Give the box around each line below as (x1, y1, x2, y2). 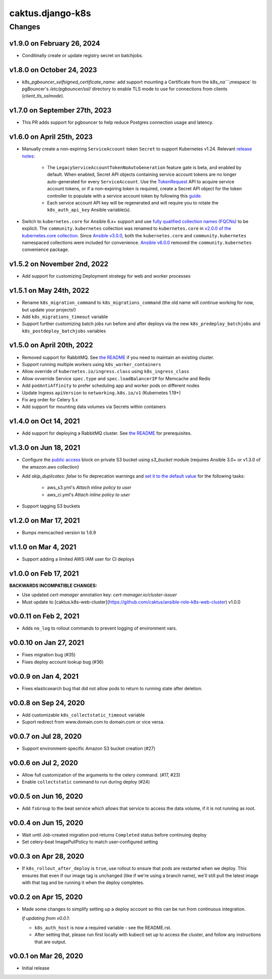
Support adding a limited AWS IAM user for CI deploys (22, 556, 134, 562)
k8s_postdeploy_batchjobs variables (22, 328, 106, 334)
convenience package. (22, 246, 70, 252)
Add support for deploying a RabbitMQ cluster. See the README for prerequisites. (22, 430, 192, 436)
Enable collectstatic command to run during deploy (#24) (22, 779, 150, 785)
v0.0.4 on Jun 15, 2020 (9, 818, 84, 827)
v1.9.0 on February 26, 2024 (9, 39, 100, 47)
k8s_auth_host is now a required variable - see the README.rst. (34, 924, 171, 931)
